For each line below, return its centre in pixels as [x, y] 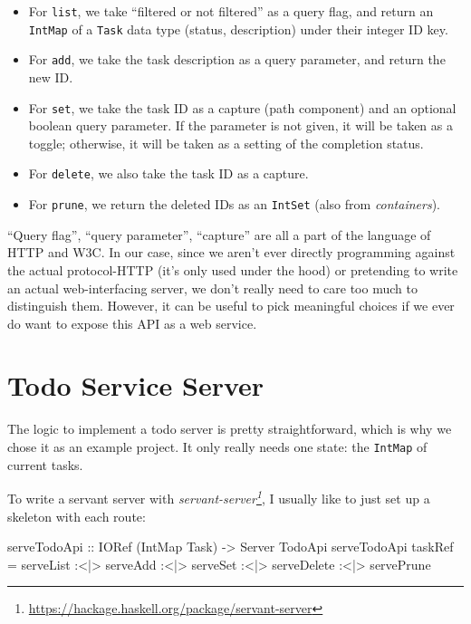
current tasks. [45, 464]
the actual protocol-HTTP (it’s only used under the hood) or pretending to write [233, 269]
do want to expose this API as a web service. [132, 323]
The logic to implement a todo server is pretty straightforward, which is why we [230, 429]
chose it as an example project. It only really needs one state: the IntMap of [217, 446]
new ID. [51, 77]
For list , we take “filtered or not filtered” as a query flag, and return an [231, 11]
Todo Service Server [136, 385]
